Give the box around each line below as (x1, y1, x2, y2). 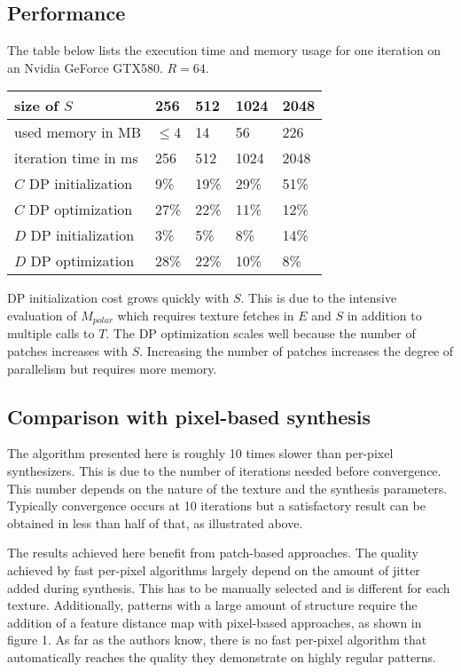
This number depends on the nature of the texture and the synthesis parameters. (7, 478, 448, 497)
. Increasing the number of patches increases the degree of (139, 342, 454, 360)
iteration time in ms (14, 147, 138, 169)
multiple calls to (7, 324, 95, 343)
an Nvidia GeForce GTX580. (7, 58, 163, 76)
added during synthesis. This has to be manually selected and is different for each (7, 578, 450, 597)
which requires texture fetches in (117, 305, 294, 324)
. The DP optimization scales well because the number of (105, 324, 416, 343)
